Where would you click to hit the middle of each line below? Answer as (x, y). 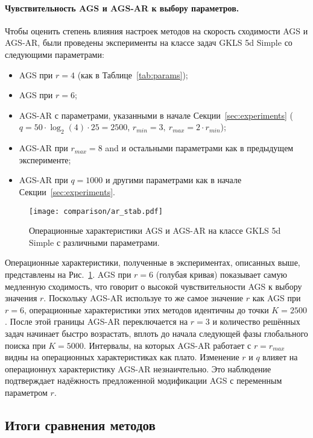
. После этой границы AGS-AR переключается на (96, 321)
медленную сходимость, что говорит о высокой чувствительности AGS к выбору (153, 286)
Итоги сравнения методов (80, 424)
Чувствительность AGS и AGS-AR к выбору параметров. (122, 8)
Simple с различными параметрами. (94, 242)
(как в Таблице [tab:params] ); (133, 74)
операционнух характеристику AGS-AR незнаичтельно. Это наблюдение (138, 368)
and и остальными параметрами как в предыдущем (199, 148)
